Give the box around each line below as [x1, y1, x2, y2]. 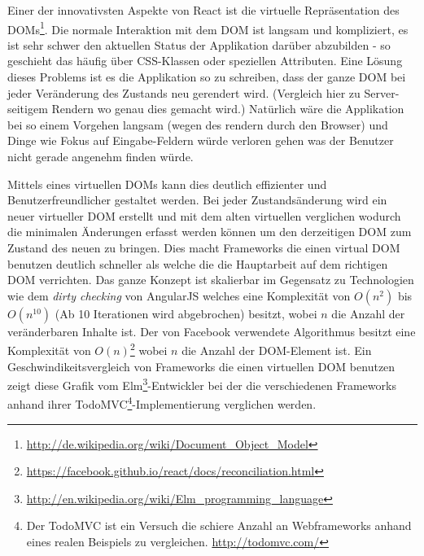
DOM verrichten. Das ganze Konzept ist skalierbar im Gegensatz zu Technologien [7, 271, 414, 288]
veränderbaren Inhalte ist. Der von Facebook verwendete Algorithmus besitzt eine [7, 322, 416, 339]
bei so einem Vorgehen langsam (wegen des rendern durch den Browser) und [7, 116, 388, 133]
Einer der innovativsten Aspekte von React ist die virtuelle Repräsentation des [7, 2, 400, 18]
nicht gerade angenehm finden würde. [7, 148, 194, 164]
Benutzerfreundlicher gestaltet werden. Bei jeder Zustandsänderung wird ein [7, 191, 387, 208]
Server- [364, 84, 400, 101]
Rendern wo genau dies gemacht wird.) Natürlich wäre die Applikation [51, 100, 404, 117]
